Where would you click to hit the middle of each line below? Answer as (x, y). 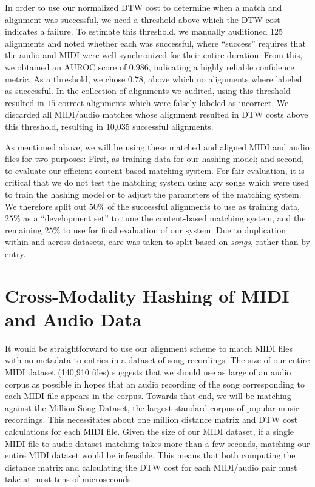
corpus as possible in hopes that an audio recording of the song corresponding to (155, 384)
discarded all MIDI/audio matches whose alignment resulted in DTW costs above (157, 114)
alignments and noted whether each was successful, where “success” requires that (155, 43)
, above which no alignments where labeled (222, 79)
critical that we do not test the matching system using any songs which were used (157, 182)
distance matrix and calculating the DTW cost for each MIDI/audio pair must (151, 467)
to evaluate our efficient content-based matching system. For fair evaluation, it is (155, 170)
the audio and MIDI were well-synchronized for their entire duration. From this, (154, 55)
